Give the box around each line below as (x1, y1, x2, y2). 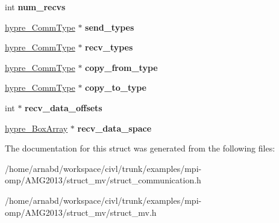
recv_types (85, 41, 133, 53)
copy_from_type (85, 61, 158, 73)
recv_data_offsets (25, 101, 102, 114)
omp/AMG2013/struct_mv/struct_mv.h (5, 206, 157, 218)
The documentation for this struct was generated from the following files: (5, 142, 275, 154)
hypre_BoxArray (5, 121, 68, 134)
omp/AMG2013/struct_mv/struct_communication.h (5, 174, 201, 186)
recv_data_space (77, 121, 152, 134)
